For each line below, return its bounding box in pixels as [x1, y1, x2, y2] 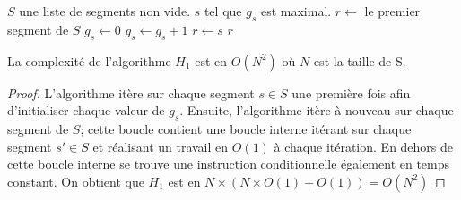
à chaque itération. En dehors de [274, 137, 454, 155]
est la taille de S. [313, 51, 406, 70]
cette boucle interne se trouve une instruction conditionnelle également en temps [7, 154, 450, 173]
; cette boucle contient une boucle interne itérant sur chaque [80, 119, 412, 137]
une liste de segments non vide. [19, 2, 191, 20]
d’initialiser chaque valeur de [7, 101, 165, 120]
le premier [364, 2, 421, 20]
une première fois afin [291, 83, 411, 102]
